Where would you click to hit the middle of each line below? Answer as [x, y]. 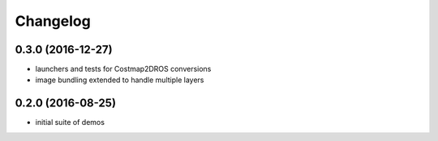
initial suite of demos [70, 122]
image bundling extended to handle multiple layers [120, 80]
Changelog [53, 21]
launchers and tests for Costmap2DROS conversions [123, 69]
